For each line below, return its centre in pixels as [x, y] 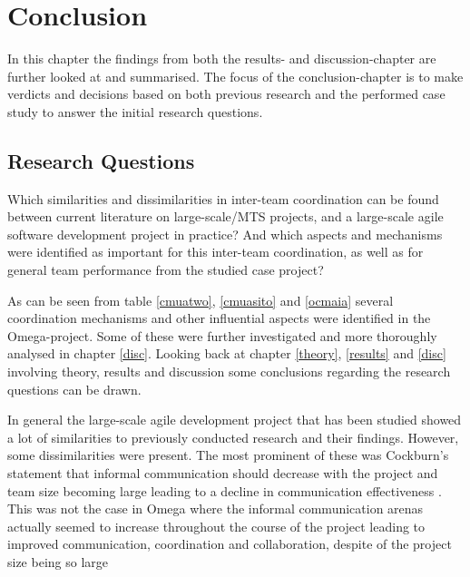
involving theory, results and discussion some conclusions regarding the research [229, 372]
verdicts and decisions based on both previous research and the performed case [226, 94]
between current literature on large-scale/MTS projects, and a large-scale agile [225, 216]
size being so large [58, 561]
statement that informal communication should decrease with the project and [223, 473]
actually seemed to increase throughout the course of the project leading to [216, 526]
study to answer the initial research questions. [135, 111]
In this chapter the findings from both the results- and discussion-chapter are [222, 59]
